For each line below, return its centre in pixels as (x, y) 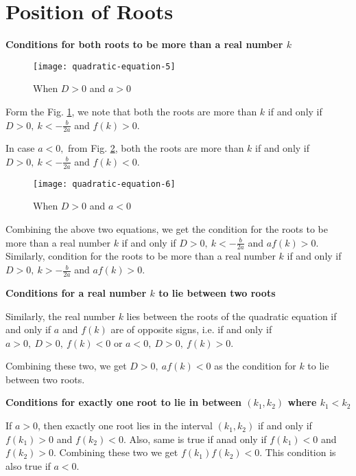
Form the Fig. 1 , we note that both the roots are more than (131, 111)
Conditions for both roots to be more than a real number (144, 44)
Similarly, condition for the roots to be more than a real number (141, 256)
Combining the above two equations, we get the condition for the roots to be (167, 229)
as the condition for (255, 366)
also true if (28, 465)
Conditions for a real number (76, 292)
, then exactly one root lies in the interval (125, 426)
